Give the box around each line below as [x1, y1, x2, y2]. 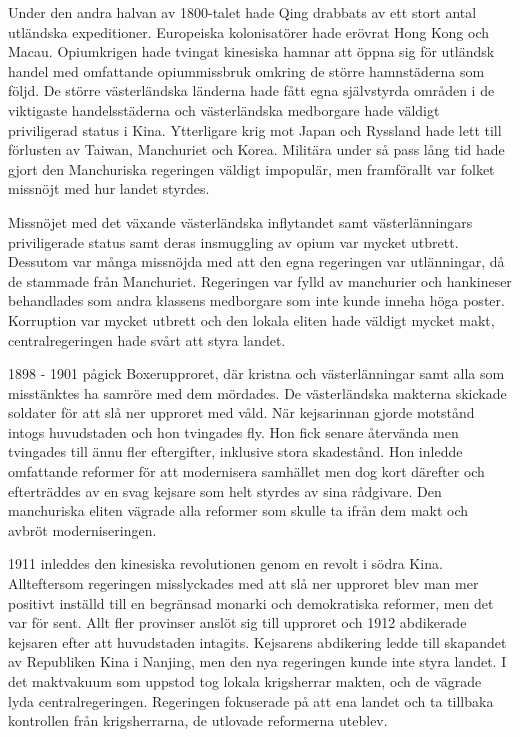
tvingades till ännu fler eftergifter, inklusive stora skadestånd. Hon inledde [8, 441, 463, 462]
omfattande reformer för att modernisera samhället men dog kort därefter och [8, 461, 485, 482]
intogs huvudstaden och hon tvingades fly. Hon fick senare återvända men [8, 421, 459, 442]
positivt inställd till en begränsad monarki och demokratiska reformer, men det [8, 592, 494, 613]
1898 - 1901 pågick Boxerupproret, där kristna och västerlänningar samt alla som [8, 363, 505, 384]
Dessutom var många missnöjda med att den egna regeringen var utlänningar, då [8, 251, 505, 272]
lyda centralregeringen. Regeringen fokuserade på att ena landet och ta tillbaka [8, 690, 494, 711]
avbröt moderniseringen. [8, 519, 157, 540]
